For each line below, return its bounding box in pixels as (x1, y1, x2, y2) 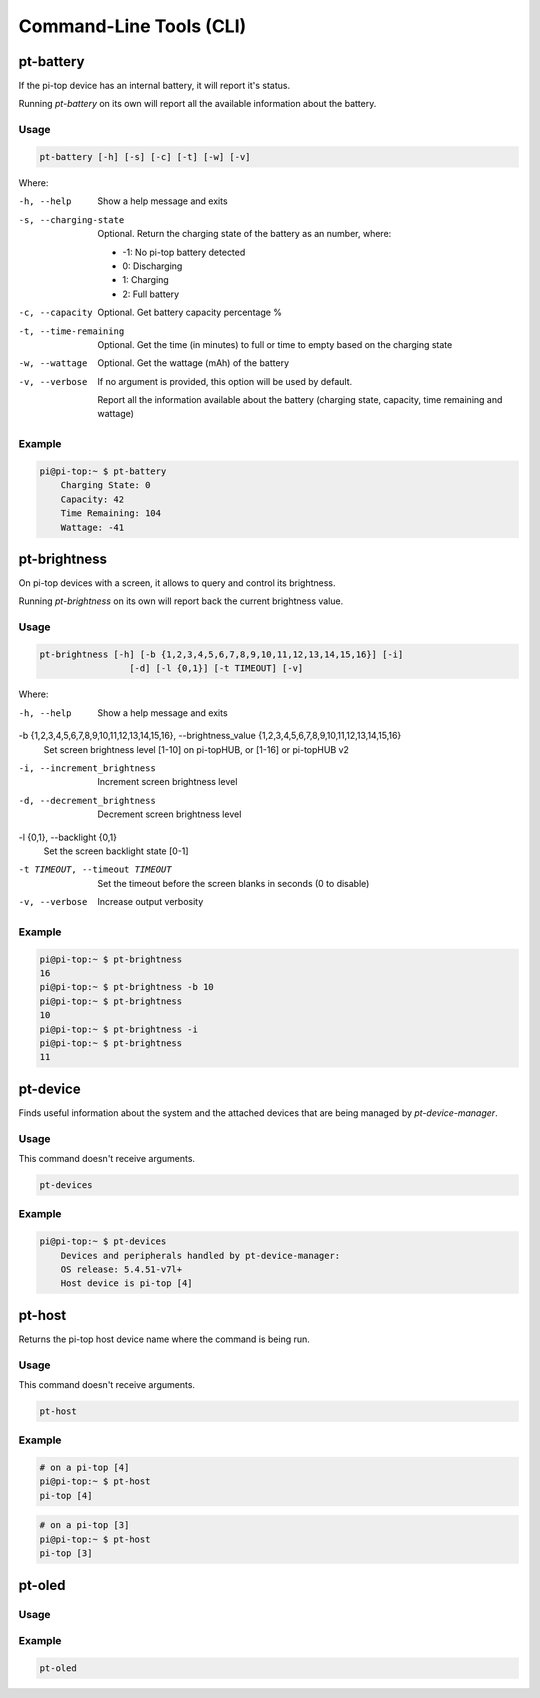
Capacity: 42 (60, 493, 125, 505)
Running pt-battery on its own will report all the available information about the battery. (18, 98, 377, 110)
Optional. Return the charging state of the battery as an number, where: (97, 228, 392, 240)
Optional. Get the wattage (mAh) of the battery (97, 357, 290, 369)
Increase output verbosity (97, 896, 204, 908)
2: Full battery (122, 288, 180, 300)
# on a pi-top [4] (39, 1462, 130, 1474)
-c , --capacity (18, 307, 94, 319)
